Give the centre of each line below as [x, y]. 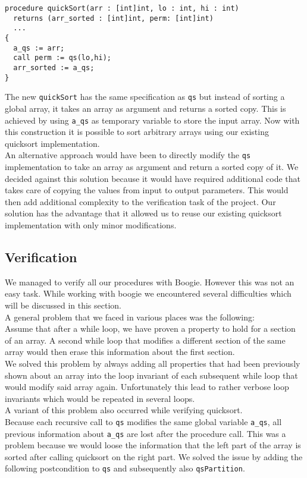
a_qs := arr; [39, 48]
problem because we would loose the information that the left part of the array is [153, 445]
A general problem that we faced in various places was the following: [130, 317]
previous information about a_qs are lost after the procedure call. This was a [145, 433]
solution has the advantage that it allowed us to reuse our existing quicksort [143, 213]
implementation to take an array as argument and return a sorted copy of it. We [152, 166]
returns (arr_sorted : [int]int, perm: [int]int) [113, 18]
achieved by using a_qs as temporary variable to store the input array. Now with [152, 120]
